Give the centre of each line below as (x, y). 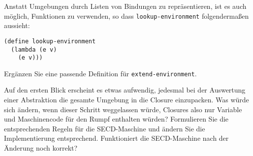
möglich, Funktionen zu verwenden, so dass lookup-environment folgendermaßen (126, 16)
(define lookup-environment (50, 41)
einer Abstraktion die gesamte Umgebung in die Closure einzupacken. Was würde (126, 100)
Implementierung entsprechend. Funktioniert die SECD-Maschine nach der (116, 138)
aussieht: (17, 25)
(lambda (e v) (34, 49)
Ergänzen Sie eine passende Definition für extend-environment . (100, 73)
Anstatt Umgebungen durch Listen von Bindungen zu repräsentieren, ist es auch (125, 6)
